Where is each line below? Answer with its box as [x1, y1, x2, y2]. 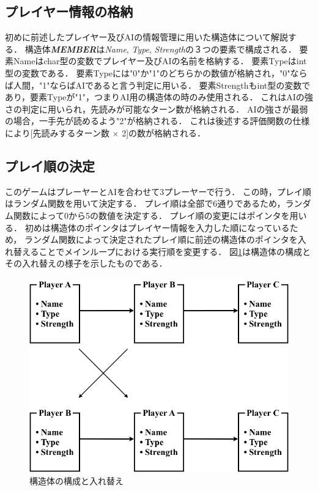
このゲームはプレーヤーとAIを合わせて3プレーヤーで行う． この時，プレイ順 [5, 185, 311, 198]
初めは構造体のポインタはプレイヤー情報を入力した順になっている [24, 221, 290, 234]
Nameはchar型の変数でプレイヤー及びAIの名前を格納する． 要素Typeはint [13, 54, 307, 67]
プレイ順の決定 [5, 156, 95, 175]
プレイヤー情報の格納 [5, 2, 133, 21]
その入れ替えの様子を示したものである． [5, 257, 168, 270]
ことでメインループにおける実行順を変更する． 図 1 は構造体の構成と [39, 245, 311, 257]
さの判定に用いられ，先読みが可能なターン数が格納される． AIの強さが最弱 [5, 102, 308, 115]
